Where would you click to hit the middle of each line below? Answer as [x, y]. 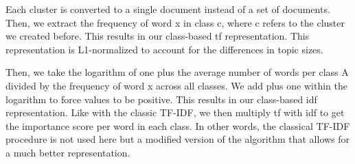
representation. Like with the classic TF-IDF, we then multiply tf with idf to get [175, 112]
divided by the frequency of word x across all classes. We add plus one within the [176, 85]
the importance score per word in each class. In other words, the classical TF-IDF [178, 125]
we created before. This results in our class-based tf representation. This [158, 36]
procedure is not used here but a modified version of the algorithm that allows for [178, 139]
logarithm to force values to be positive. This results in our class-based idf [161, 99]
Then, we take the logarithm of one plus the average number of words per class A [177, 72]
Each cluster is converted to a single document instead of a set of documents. [168, 9]
